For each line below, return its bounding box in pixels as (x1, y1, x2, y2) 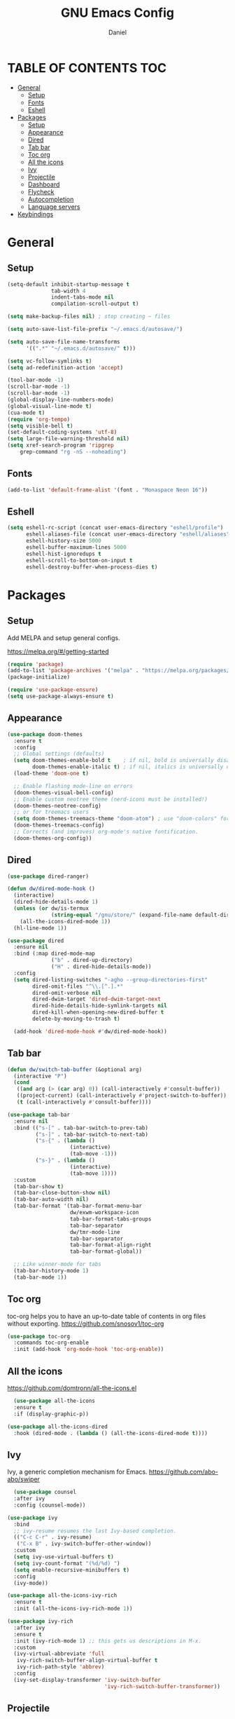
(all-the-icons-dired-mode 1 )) (20, 918, 111, 925)
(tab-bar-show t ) (13, 1183, 64, 1190)
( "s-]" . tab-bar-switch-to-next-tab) (35, 1131, 149, 1138)
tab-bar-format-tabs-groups (69, 1215, 152, 1223)
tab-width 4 (51, 287, 86, 294)
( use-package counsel (13, 1488, 77, 1496)
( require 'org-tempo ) (7, 416, 71, 423)
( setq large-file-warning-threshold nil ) (7, 435, 130, 442)
